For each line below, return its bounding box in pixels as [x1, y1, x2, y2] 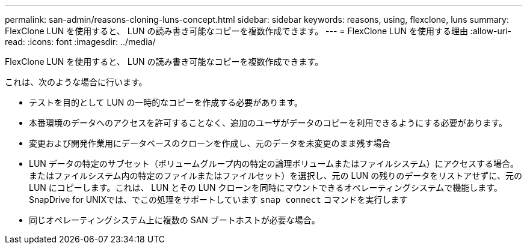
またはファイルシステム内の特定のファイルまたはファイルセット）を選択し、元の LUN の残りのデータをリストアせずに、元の [29, 170, 522, 181]
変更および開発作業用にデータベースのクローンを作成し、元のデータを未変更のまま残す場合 [29, 138, 390, 148]
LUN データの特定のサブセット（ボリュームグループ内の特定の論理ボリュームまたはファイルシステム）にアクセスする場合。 [29, 158, 519, 169]
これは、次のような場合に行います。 [5, 77, 147, 87]
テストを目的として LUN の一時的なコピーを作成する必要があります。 [29, 97, 303, 107]
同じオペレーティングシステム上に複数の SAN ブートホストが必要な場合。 [29, 215, 320, 225]
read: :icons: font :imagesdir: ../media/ [5, 37, 156, 47]
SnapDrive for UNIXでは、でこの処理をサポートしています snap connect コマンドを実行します [29, 194, 408, 205]
